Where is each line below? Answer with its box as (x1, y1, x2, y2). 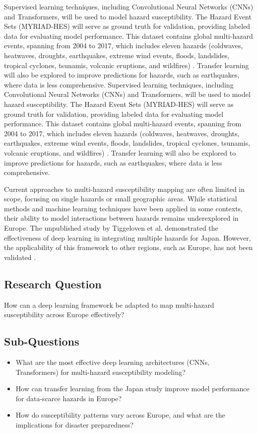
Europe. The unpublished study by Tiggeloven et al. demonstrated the (4, 223, 218, 233)
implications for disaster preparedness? (15, 420, 133, 430)
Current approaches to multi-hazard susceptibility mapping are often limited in (4, 183, 245, 194)
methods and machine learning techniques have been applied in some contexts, (4, 203, 243, 213)
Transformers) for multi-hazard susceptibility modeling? (15, 366, 186, 377)
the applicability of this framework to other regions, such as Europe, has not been (4, 242, 253, 253)
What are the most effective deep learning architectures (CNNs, (15, 357, 210, 367)
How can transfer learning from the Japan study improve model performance (15, 383, 250, 394)
